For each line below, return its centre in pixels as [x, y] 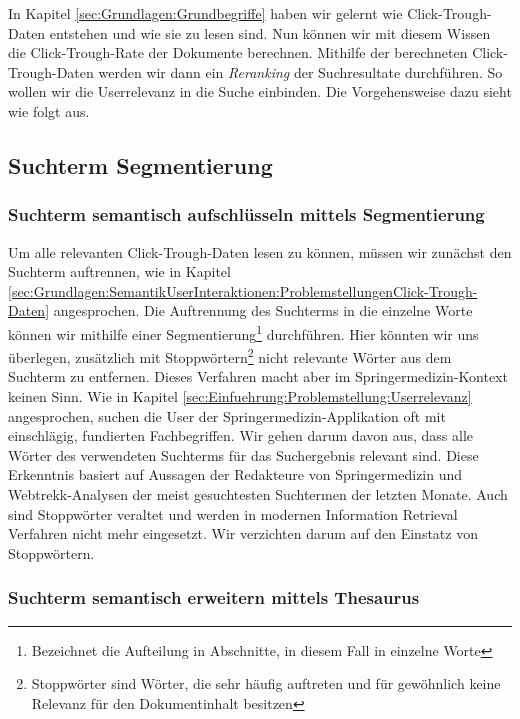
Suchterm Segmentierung [140, 164]
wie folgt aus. [49, 110]
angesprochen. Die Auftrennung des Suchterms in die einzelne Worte [263, 310]
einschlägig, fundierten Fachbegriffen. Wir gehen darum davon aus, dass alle [241, 435]
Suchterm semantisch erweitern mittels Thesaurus [214, 597]
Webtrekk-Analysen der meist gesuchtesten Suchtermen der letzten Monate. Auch [258, 494]
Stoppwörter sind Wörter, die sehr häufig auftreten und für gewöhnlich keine [266, 683]
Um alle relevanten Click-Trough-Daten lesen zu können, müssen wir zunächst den [260, 251]
